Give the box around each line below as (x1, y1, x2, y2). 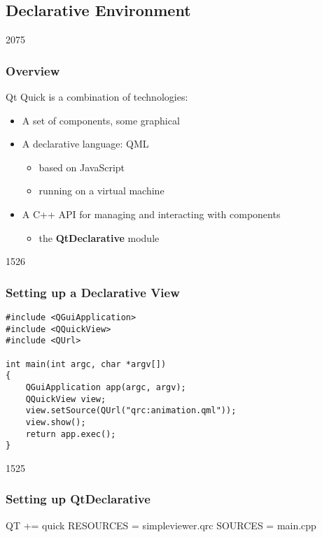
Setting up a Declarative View (6, 283, 180, 301)
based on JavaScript (38, 159, 125, 174)
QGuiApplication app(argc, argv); (25, 382, 186, 392)
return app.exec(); (25, 429, 116, 439)
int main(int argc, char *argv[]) (6, 359, 167, 369)
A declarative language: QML (22, 136, 149, 151)
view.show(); (25, 417, 86, 427)
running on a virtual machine (38, 183, 164, 198)
